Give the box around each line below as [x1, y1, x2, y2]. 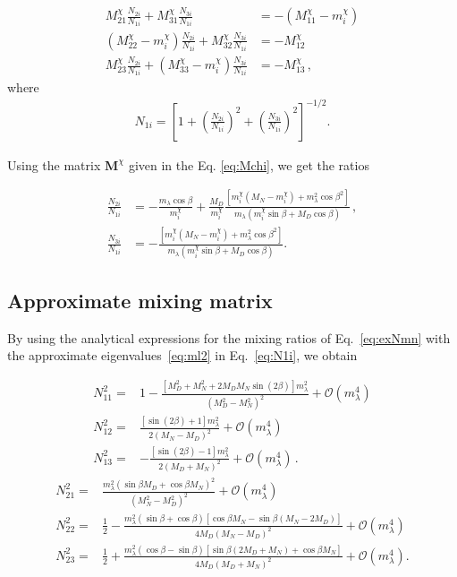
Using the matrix [7, 155, 101, 174]
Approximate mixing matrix [7, 286, 273, 314]
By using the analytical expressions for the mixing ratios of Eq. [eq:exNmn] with [7, 328, 451, 347]
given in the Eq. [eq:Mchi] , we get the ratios [128, 155, 369, 174]
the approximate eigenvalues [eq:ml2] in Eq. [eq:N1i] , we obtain [7, 346, 358, 365]
